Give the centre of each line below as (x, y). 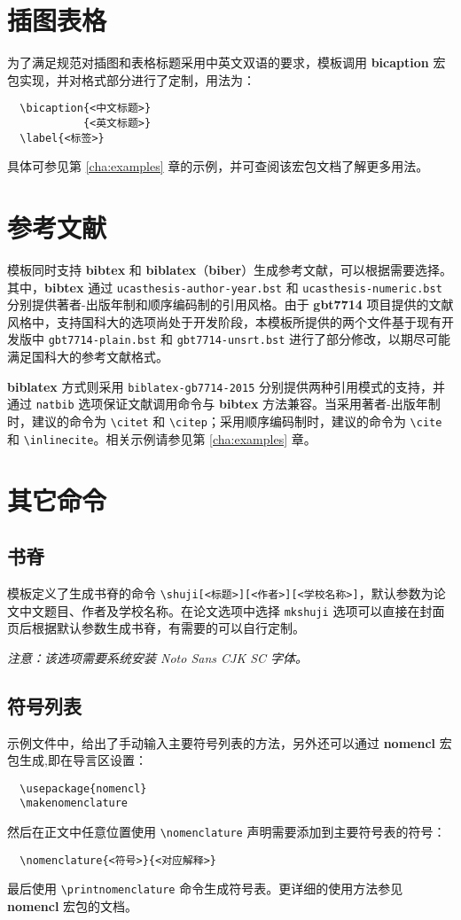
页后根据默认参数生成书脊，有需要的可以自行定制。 (156, 628)
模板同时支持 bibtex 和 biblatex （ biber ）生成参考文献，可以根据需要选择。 (230, 269)
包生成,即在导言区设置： (77, 760)
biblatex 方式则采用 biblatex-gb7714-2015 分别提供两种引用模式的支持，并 (226, 386)
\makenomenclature (74, 803)
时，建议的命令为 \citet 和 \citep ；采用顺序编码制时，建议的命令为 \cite (225, 421)
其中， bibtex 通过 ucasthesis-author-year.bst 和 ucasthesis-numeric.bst (225, 287)
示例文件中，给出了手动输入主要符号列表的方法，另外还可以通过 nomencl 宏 (230, 742)
